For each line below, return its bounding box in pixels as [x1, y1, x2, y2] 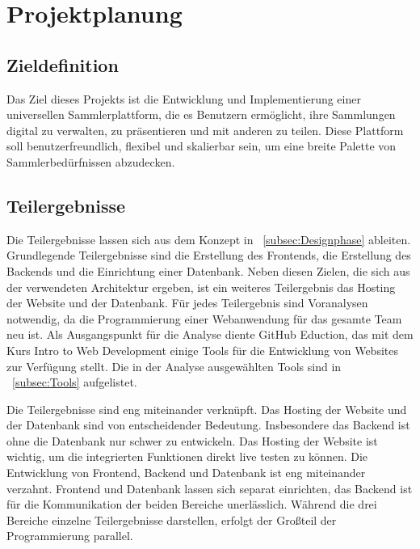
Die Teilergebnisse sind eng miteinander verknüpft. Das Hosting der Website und [6, 400, 407, 417]
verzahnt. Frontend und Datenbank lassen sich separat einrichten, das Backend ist [6, 479, 413, 496]
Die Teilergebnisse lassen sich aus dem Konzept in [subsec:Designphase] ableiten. [6, 230, 411, 247]
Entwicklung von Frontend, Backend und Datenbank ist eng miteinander [6, 464, 366, 481]
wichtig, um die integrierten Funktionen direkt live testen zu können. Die [6, 448, 368, 465]
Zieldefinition [6, 52, 119, 77]
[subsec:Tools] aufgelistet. [12, 374, 137, 391]
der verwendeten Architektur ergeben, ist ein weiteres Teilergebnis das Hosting [6, 278, 396, 295]
